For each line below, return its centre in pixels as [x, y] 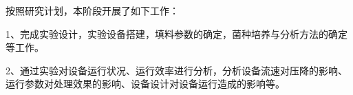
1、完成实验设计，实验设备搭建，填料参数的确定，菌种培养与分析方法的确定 [176, 33]
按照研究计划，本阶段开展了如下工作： [92, 10]
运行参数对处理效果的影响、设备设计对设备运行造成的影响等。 [145, 84]
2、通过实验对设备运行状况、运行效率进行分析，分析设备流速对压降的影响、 [176, 70]
